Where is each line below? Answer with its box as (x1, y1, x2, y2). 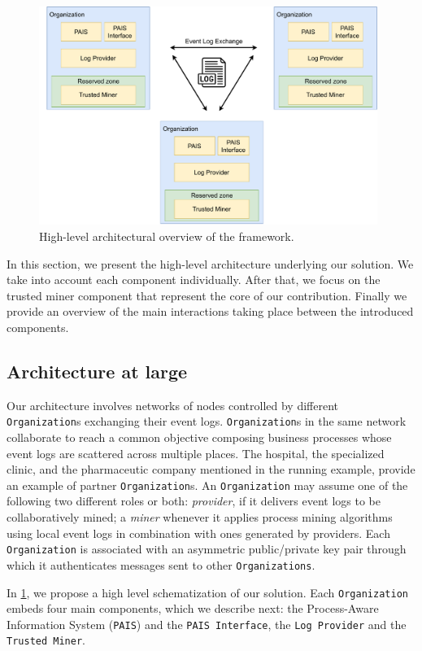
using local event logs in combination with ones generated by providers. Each (7, 524, 390, 541)
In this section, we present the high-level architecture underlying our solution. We (7, 255, 414, 272)
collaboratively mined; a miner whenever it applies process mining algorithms (7, 509, 393, 525)
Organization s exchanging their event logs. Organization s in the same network (7, 413, 407, 430)
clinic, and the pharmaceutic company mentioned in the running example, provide (7, 461, 415, 478)
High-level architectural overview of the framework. (39, 227, 294, 244)
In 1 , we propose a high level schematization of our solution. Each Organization (7, 583, 408, 601)
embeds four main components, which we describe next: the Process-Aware (7, 600, 379, 617)
